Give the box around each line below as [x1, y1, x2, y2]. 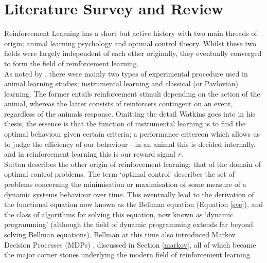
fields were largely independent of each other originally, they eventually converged [4, 48, 262, 59]
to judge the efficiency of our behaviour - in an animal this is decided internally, [4, 138, 256, 149]
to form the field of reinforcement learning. [4, 58, 139, 68]
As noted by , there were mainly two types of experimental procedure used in [4, 68, 248, 79]
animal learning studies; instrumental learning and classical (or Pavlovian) [4, 78, 238, 89]
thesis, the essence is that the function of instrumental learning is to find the [4, 118, 246, 129]
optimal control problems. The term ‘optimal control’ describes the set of [4, 168, 235, 179]
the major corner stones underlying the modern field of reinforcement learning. [4, 249, 252, 260]
